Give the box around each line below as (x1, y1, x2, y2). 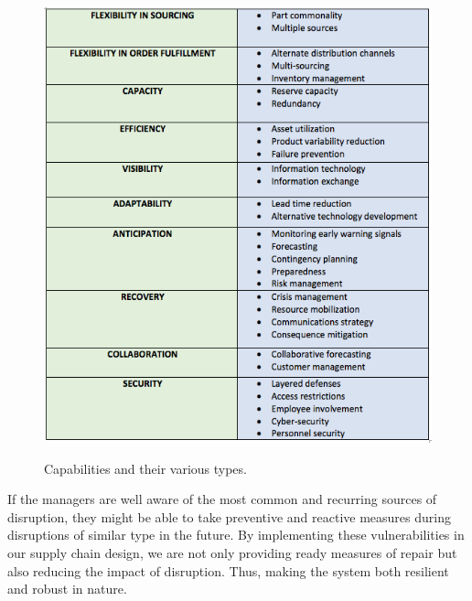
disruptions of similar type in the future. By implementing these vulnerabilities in (7, 525, 465, 544)
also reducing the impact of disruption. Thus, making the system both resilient (7, 561, 449, 580)
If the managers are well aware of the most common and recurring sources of (7, 489, 437, 509)
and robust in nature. (7, 579, 127, 598)
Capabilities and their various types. (44, 458, 247, 478)
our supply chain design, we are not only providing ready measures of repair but (7, 543, 457, 562)
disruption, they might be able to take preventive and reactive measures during (7, 507, 451, 526)
